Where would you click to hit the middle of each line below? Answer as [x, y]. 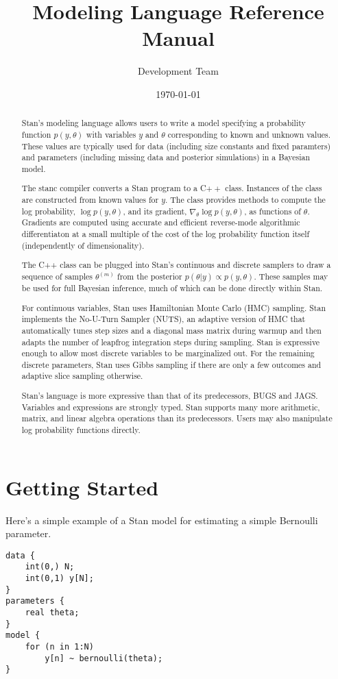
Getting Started [82, 487]
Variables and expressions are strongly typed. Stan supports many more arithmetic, [171, 407]
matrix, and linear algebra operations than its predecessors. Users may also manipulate [177, 418]
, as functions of [273, 211]
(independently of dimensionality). [83, 245]
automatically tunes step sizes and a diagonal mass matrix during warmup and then [171, 330]
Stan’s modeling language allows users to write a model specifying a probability [164, 123]
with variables [111, 134]
